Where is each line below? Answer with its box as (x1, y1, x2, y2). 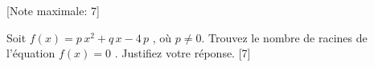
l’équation (6, 45, 55, 61)
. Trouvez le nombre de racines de (201, 29, 368, 45)
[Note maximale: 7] (6, 2, 100, 18)
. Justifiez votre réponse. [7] (114, 45, 251, 61)
